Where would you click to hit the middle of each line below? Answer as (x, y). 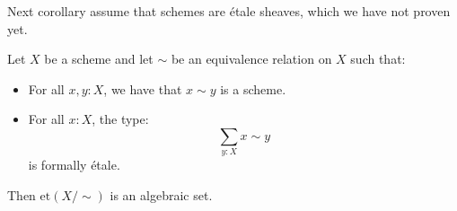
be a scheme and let (99, 59)
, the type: (120, 119)
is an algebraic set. (161, 194)
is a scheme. (253, 88)
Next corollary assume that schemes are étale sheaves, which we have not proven (229, 11)
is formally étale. (74, 165)
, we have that (143, 88)
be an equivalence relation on (251, 59)
